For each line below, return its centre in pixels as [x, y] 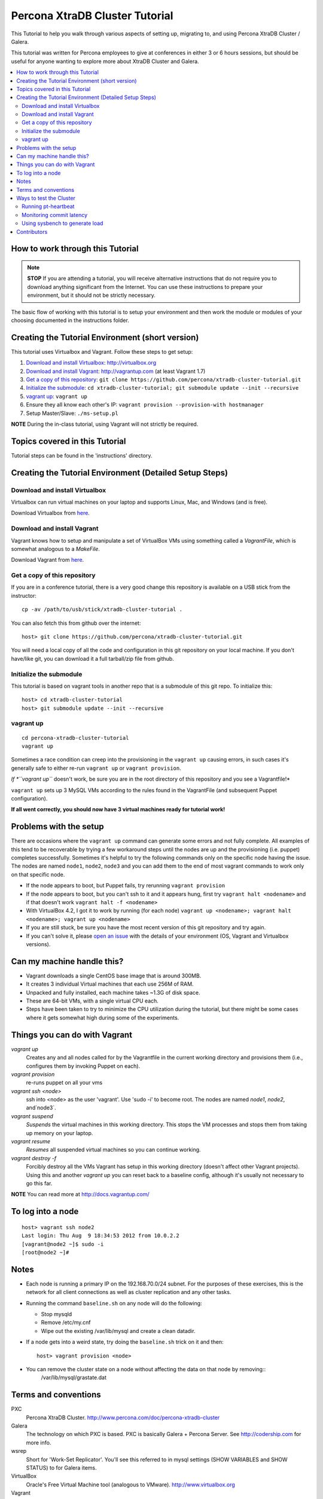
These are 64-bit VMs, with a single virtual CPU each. [92, 1001]
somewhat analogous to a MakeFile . [55, 549]
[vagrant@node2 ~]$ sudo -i [63, 1244]
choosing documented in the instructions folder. [70, 320]
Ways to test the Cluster [46, 198]
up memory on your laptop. [60, 1133]
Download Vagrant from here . [48, 560]
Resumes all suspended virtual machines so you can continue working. [113, 1150]
